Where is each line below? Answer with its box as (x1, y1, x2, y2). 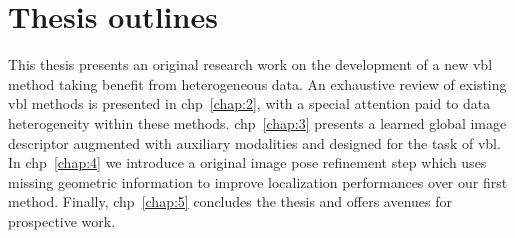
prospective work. (8, 210, 116, 231)
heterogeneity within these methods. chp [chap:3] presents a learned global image (8, 112, 507, 133)
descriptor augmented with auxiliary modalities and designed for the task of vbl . (8, 132, 501, 153)
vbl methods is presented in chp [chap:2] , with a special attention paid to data (8, 93, 491, 114)
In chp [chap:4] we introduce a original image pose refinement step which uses (8, 152, 487, 173)
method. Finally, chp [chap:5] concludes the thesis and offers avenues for (8, 191, 453, 212)
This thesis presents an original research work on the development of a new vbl (8, 54, 493, 75)
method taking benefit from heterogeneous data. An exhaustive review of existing (8, 73, 507, 94)
